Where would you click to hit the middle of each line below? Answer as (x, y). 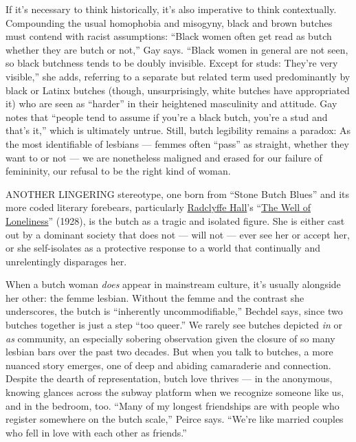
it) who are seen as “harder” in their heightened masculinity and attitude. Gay (171, 103)
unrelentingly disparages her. (66, 261)
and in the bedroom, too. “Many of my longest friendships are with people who (173, 405)
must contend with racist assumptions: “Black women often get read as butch (169, 36)
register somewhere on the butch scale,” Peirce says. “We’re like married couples (175, 419)
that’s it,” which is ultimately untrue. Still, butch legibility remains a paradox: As (178, 130)
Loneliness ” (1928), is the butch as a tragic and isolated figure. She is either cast (175, 220)
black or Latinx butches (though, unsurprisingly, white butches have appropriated (178, 90)
